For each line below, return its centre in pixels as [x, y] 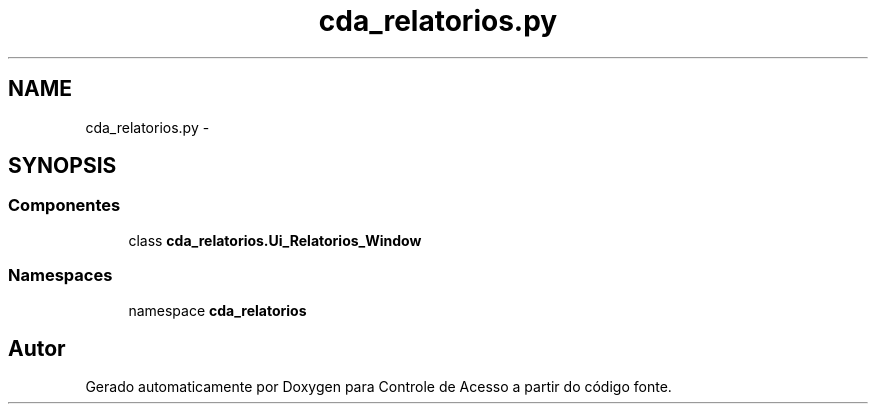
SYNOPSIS [62, 166]
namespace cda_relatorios [217, 310]
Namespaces [60, 275]
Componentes [64, 205]
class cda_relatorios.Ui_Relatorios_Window [275, 240]
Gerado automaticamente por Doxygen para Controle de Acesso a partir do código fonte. [378, 387]
